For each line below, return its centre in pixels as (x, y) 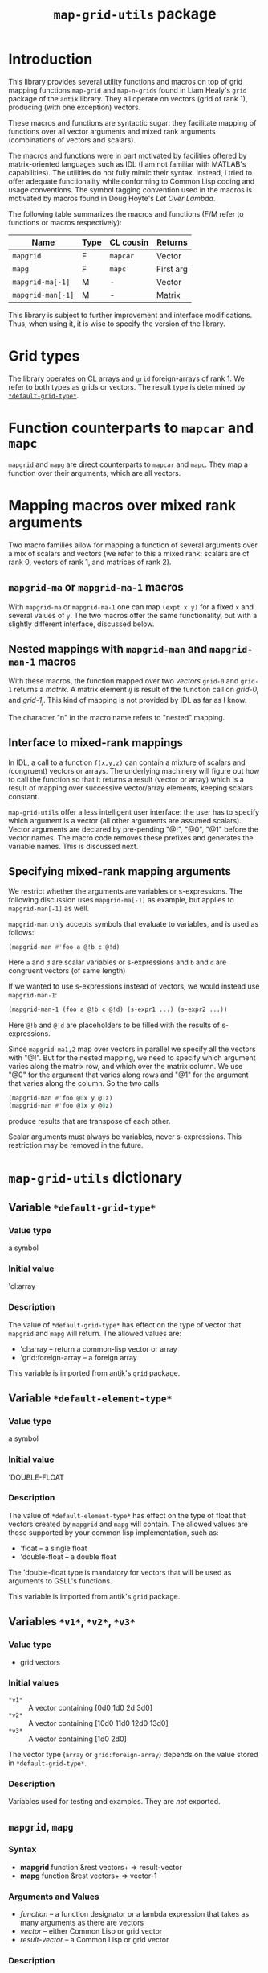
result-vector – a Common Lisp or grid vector (94, 1940)
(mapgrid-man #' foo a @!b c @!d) (64, 947)
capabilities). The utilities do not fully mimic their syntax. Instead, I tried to (130, 172)
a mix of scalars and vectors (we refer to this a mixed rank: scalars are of (129, 553)
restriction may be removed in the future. (76, 1145)
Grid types (44, 356)
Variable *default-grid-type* (82, 1207)
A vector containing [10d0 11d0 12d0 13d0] (98, 1723)
